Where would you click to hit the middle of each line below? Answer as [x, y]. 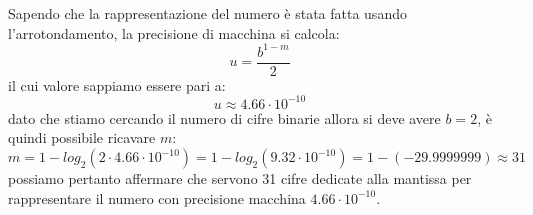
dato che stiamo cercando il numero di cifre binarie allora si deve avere [224, 117]
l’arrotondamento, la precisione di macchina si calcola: [174, 32]
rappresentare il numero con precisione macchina [157, 197]
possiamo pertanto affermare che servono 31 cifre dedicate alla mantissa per [240, 178]
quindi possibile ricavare [82, 137]
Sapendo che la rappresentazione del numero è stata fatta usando [207, 13]
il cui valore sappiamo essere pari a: [117, 84]
